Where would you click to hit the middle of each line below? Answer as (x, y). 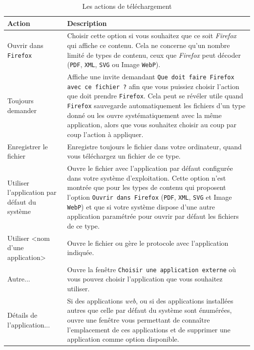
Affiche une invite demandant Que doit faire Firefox (151, 77)
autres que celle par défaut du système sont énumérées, (149, 310)
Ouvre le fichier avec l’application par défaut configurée (150, 168)
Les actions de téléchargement (127, 6)
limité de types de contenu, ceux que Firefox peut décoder (154, 55)
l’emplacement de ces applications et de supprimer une (149, 329)
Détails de (22, 315)
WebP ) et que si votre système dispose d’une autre (141, 206)
